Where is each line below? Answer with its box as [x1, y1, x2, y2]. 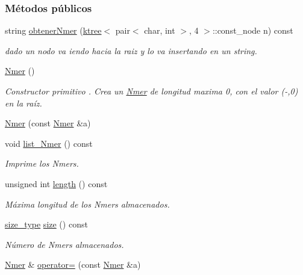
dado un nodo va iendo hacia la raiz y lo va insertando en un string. [5, 44, 257, 57]
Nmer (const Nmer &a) [5, 117, 91, 129]
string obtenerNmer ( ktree [5, 24, 102, 37]
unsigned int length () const [5, 177, 108, 190]
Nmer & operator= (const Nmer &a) [5, 258, 141, 271]
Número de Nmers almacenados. [5, 238, 124, 250]
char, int [144, 24, 175, 37]
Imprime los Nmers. [5, 157, 79, 170]
